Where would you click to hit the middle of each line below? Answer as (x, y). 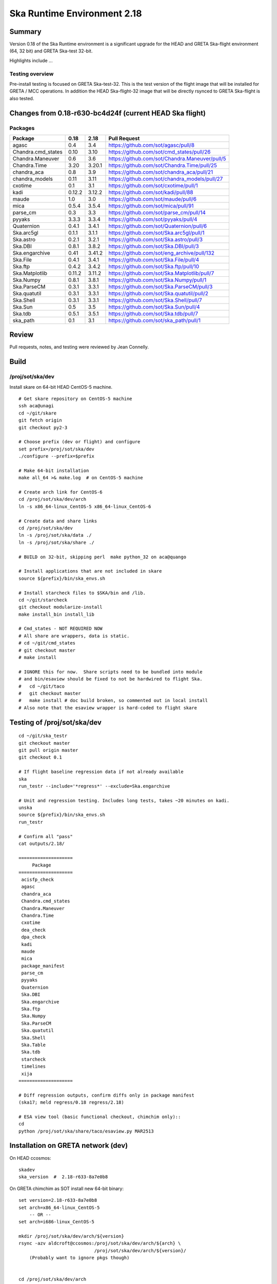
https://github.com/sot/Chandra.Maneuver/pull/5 (167, 158)
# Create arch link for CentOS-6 (61, 492)
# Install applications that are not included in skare (90, 571)
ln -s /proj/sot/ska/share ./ (57, 542)
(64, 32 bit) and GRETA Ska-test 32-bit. (51, 51)
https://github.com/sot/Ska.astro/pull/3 (155, 239)
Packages (22, 128)
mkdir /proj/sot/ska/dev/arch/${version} (71, 1236)
